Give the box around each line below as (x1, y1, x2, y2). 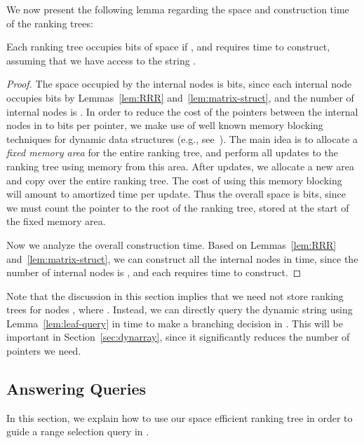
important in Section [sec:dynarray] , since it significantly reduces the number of (6, 329, 350, 344)
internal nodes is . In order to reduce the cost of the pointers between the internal (6, 104, 358, 118)
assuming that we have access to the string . (6, 53, 196, 67)
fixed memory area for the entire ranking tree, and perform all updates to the (6, 145, 338, 160)
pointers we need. (6, 343, 81, 358)
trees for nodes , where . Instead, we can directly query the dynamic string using (6, 302, 353, 317)
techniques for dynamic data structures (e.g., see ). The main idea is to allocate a (6, 131, 358, 146)
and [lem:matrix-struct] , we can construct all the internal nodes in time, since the (6, 251, 358, 266)
